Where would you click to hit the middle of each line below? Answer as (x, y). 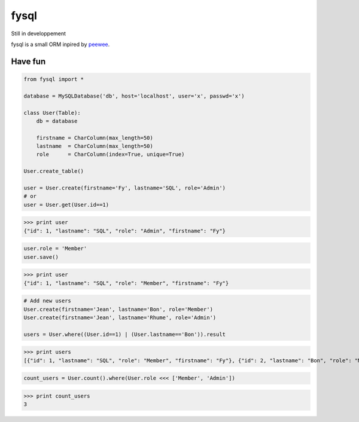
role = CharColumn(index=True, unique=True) (110, 155)
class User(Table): (52, 113)
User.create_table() (54, 171)
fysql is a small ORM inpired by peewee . (60, 44)
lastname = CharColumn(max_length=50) (95, 146)
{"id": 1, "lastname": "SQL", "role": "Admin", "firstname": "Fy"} (125, 231)
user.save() (41, 257)
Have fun (28, 61)
